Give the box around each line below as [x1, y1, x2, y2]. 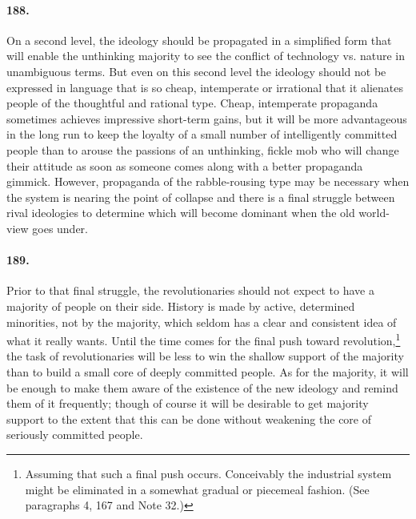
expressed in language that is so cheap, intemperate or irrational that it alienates [6, 78, 404, 95]
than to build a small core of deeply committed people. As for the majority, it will [6, 363, 409, 380]
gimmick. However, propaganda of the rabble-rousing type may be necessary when [6, 173, 410, 190]
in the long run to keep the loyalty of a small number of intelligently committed [6, 126, 398, 143]
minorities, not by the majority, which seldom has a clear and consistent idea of [6, 313, 397, 330]
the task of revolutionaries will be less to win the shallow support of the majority [6, 348, 404, 364]
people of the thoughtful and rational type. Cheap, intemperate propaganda [6, 95, 378, 111]
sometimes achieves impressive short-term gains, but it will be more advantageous [6, 110, 407, 127]
